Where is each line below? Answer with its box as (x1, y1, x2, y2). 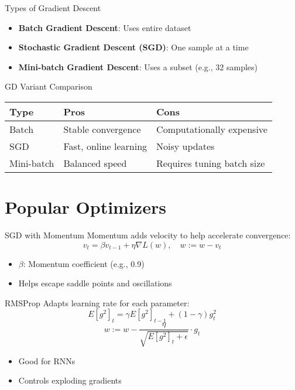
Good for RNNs (18, 354, 76, 367)
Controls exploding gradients (18, 374, 122, 386)
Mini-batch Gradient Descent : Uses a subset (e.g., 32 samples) (18, 60, 258, 73)
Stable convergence (63, 122, 141, 136)
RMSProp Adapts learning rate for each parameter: (5, 296, 190, 309)
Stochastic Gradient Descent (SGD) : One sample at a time (18, 41, 249, 53)
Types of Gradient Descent (5, 2, 101, 13)
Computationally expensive (156, 122, 267, 136)
